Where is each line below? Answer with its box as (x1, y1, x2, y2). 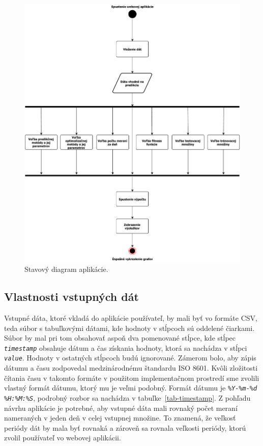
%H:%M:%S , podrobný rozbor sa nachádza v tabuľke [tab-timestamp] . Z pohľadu (4, 392, 251, 403)
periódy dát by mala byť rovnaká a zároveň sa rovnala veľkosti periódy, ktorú (4, 422, 246, 433)
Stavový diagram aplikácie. (24, 264, 108, 274)
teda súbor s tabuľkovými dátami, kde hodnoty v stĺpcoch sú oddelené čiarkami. (4, 322, 255, 333)
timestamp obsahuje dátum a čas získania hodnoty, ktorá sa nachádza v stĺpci (4, 342, 247, 353)
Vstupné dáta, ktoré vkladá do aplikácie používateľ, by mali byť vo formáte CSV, (4, 313, 257, 323)
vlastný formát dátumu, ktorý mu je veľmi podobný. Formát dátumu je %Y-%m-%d (4, 382, 257, 393)
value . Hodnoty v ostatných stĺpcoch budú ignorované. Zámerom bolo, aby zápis (4, 352, 256, 363)
